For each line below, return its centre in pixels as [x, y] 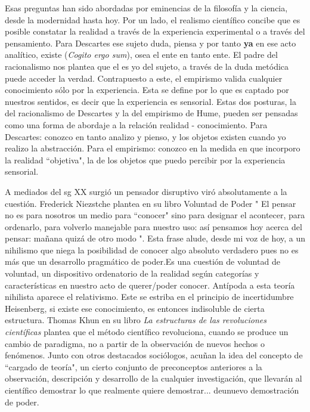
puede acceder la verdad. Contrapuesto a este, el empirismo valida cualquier [144, 78]
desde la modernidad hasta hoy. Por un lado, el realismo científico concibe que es [153, 19]
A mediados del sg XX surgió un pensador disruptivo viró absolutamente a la [146, 191]
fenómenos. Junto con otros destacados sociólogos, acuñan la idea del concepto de [154, 355]
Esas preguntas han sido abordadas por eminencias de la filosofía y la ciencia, [146, 8]
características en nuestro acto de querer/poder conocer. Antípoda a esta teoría [150, 285]
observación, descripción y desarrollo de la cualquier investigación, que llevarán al [154, 378]
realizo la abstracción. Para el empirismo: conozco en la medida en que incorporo [153, 148]
